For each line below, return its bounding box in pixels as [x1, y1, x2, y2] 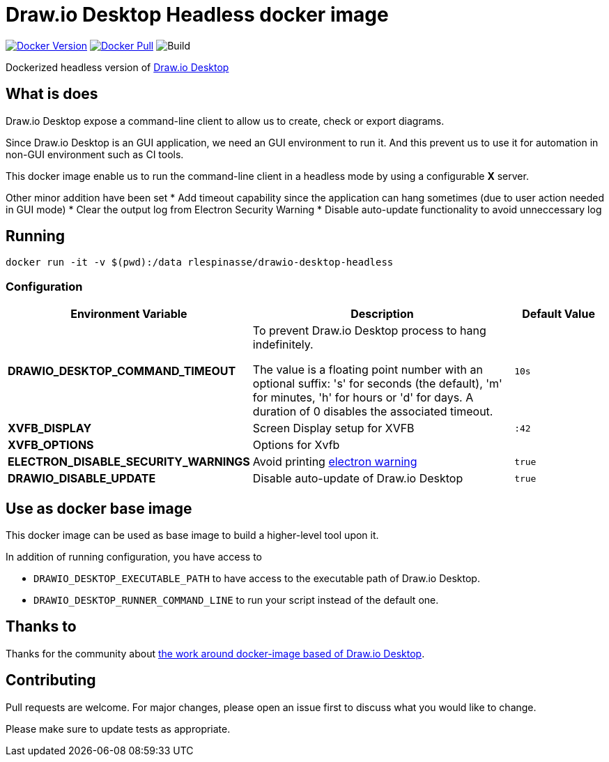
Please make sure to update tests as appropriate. [6, 722, 231, 735]
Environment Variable [70, 307, 187, 321]
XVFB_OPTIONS [8, 438, 94, 452]
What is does [6, 85, 98, 103]
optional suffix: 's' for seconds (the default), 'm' [252, 376, 502, 391]
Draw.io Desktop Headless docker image [6, 3, 389, 26]
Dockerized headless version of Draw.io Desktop [6, 61, 229, 73]
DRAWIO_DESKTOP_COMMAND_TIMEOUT [8, 364, 236, 379]
